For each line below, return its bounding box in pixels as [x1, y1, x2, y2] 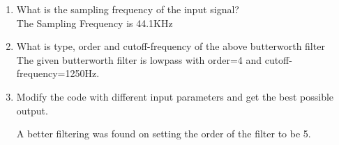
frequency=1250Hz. [16, 66, 100, 80]
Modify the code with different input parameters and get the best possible [16, 89, 334, 103]
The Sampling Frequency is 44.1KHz [16, 15, 173, 30]
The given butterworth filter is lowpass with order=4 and [16, 52, 262, 67]
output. [16, 103, 48, 117]
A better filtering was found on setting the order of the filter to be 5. [16, 126, 311, 141]
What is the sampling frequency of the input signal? [16, 2, 239, 16]
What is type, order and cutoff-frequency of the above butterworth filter [16, 39, 325, 53]
